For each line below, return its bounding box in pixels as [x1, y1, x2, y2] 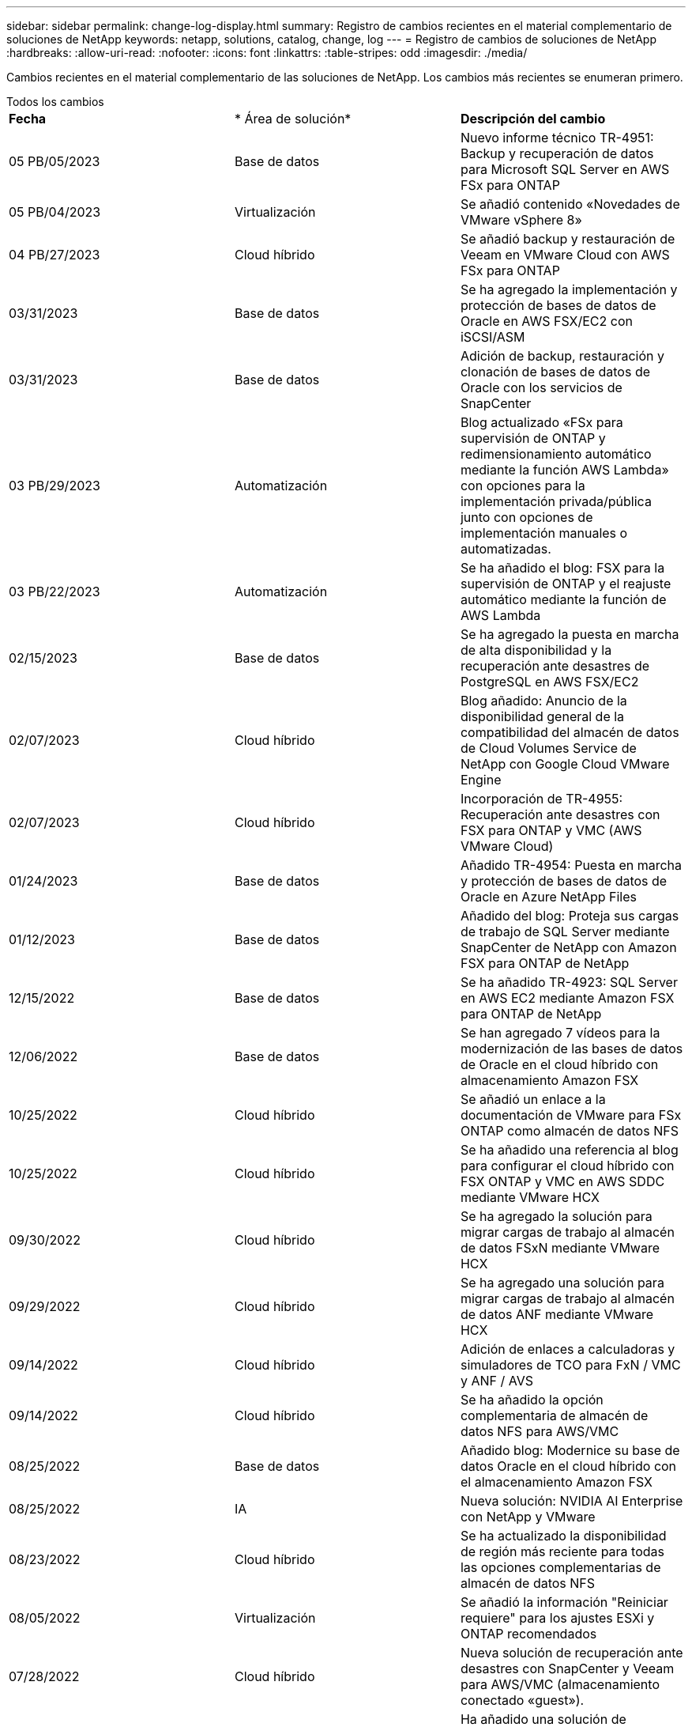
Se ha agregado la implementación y [460, 282, 678, 297]
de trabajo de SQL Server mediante [460, 924, 670, 939]
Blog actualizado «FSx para [460, 414, 623, 430]
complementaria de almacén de [460, 1408, 649, 1423]
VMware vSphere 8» [460, 212, 582, 228]
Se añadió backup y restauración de [460, 231, 675, 247]
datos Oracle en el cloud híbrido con [460, 1458, 677, 1474]
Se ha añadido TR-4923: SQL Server [460, 974, 678, 990]
